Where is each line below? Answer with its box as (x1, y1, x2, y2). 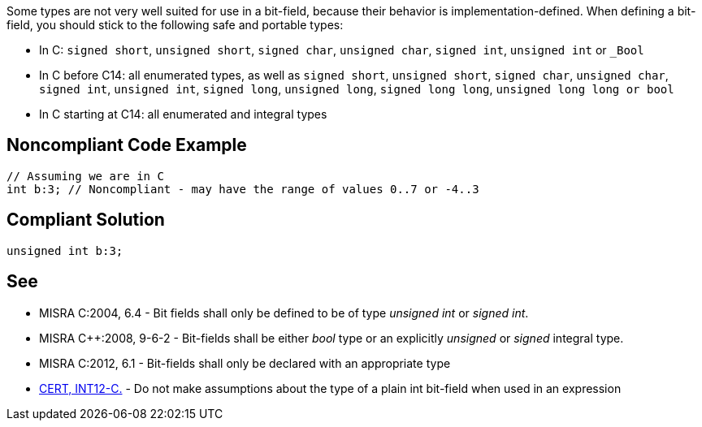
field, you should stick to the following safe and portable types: (6, 18, 344, 32)
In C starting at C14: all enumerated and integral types (39, 107, 327, 121)
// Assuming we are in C (6, 169, 164, 183)
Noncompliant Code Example (6, 135, 247, 156)
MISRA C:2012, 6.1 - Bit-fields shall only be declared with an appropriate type (39, 356, 451, 370)
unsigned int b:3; (6, 244, 123, 257)
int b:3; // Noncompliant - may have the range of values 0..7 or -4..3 (6, 182, 479, 196)
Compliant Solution (6, 209, 165, 231)
